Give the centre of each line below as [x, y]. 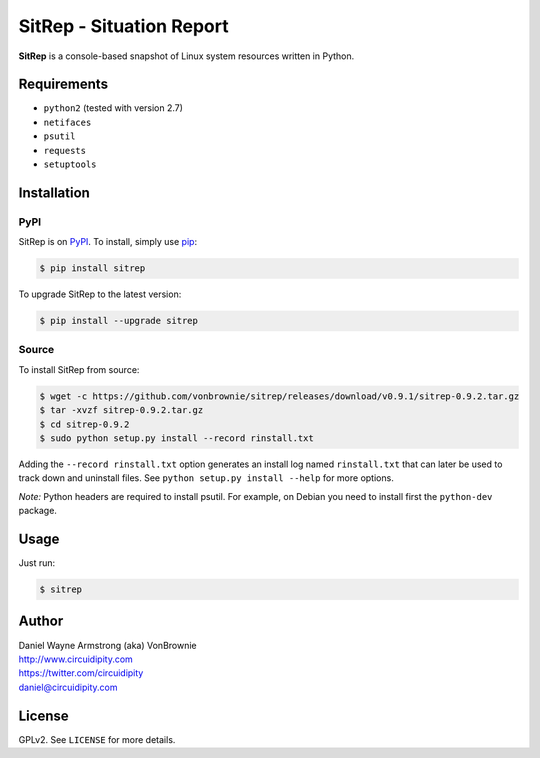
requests [65, 150]
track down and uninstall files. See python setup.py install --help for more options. [206, 478]
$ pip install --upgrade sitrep [119, 321]
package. [37, 511]
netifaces [67, 122]
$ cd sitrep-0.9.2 [84, 424]
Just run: [37, 563]
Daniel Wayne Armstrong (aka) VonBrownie [107, 645]
